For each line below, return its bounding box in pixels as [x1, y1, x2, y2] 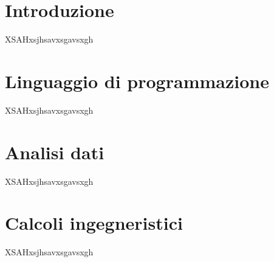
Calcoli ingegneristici [5, 210, 183, 235]
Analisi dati [5, 139, 104, 164]
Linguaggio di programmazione [5, 68, 269, 93]
